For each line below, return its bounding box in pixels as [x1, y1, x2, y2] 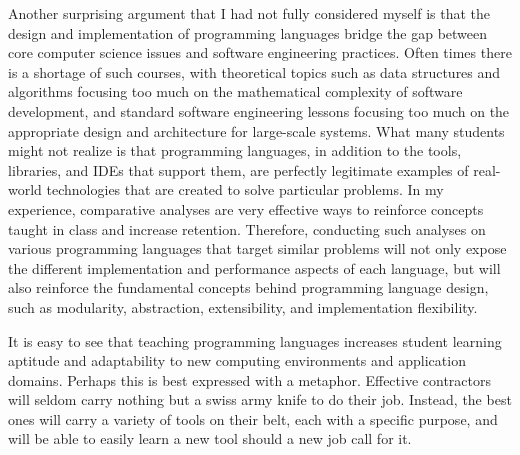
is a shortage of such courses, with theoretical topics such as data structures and [8, 61, 501, 82]
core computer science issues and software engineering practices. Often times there [8, 42, 512, 63]
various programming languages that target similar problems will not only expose [8, 238, 507, 259]
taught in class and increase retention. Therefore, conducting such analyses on [8, 218, 486, 239]
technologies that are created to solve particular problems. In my [46, 179, 444, 200]
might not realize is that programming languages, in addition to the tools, [8, 140, 462, 161]
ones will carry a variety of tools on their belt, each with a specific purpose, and [8, 408, 498, 429]
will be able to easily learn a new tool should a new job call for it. [8, 428, 412, 449]
